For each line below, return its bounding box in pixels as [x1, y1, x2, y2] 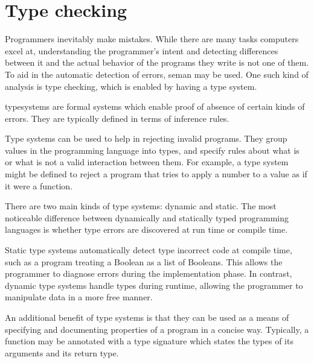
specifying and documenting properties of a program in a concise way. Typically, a [5, 323, 309, 335]
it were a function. [5, 179, 73, 192]
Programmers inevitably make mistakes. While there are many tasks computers [5, 33, 299, 45]
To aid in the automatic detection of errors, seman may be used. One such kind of [5, 68, 309, 80]
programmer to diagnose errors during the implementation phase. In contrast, [5, 267, 292, 280]
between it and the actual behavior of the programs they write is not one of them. [5, 56, 309, 69]
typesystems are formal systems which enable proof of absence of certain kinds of [5, 100, 305, 113]
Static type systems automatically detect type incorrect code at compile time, [5, 244, 292, 256]
